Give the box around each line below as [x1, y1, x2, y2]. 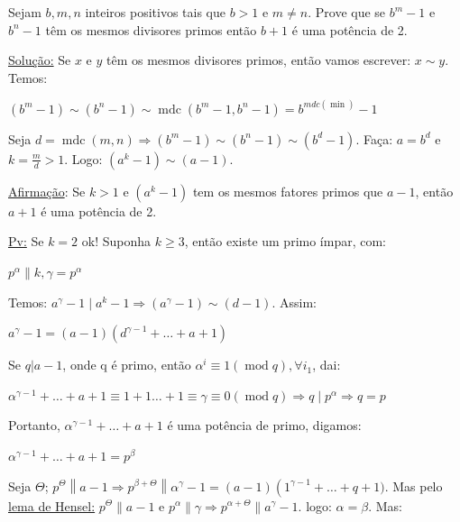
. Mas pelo [384, 476, 443, 495]
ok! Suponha [81, 232, 152, 251]
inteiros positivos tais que [85, 3, 225, 21]
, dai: [312, 355, 341, 374]
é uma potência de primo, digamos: [167, 416, 362, 435]
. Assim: [271, 292, 317, 311]
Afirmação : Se [8, 181, 86, 200]
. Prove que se [308, 3, 386, 21]
